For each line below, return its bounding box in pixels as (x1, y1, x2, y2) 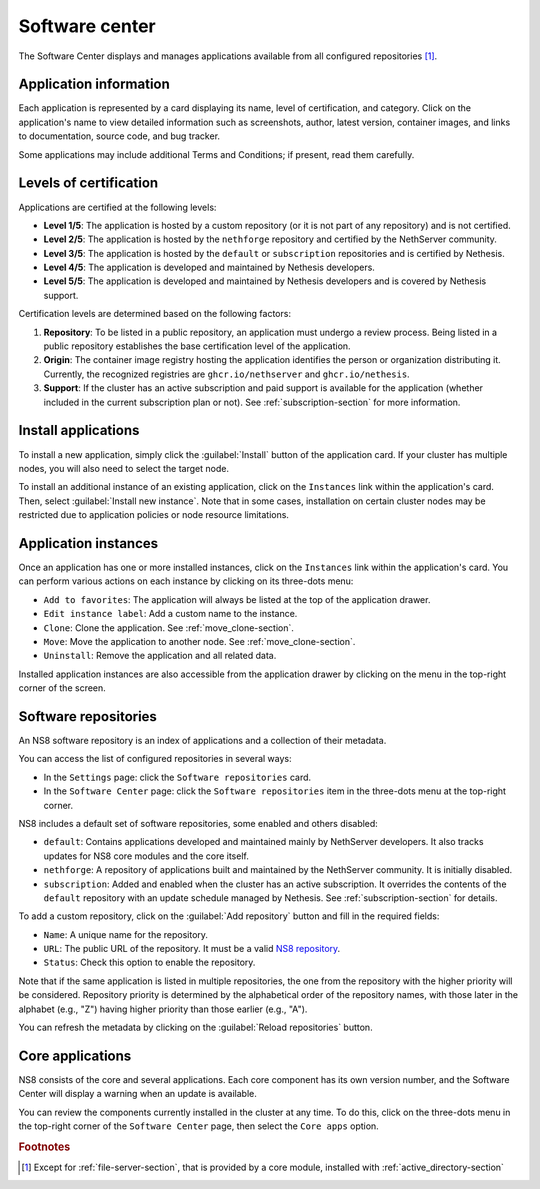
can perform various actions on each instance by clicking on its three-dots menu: (18, 575, 354, 587)
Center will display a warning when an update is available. (18, 1088, 257, 1100)
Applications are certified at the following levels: (18, 201, 217, 213)
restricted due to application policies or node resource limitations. (18, 509, 290, 521)
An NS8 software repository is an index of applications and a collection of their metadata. (18, 735, 387, 747)
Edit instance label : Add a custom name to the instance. (43, 608, 298, 620)
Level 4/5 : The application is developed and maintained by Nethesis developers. (43, 261, 375, 274)
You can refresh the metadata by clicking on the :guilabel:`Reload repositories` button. (18, 1021, 374, 1034)
